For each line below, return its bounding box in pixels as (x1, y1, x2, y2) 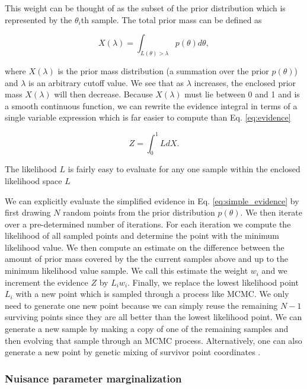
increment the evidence (5, 276, 88, 288)
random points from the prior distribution (63, 206, 215, 219)
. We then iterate (240, 206, 302, 219)
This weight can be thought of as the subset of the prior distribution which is (5, 2, 286, 14)
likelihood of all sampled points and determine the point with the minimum (5, 229, 280, 242)
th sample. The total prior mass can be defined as (81, 13, 262, 26)
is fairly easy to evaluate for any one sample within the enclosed (68, 163, 300, 175)
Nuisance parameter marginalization (5, 371, 182, 385)
